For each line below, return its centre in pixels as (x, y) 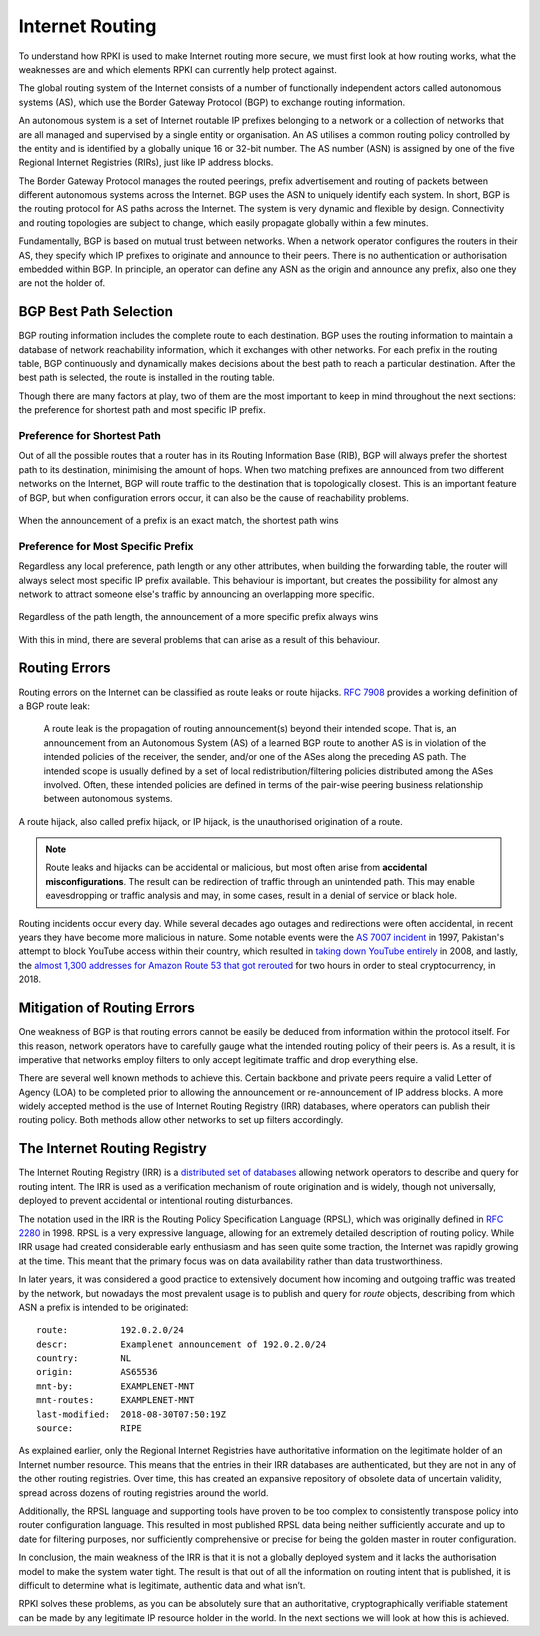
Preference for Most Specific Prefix (106, 546)
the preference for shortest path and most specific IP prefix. (142, 410)
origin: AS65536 (97, 1372)
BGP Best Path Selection (96, 311)
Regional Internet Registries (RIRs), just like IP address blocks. (146, 162)
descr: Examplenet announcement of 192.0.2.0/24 (181, 1344)
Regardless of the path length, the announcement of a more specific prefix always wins (198, 617)
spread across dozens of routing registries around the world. (143, 1492)
